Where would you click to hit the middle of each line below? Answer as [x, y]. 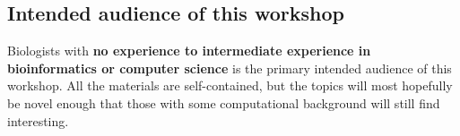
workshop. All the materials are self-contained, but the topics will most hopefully [230, 85]
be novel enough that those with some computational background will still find [224, 102]
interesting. [38, 120]
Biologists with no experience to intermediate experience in [189, 51]
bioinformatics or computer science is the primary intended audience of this [230, 68]
